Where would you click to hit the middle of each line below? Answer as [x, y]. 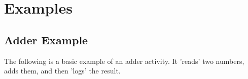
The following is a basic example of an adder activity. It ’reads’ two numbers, [124, 61]
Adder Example [46, 39]
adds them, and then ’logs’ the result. [62, 71]
